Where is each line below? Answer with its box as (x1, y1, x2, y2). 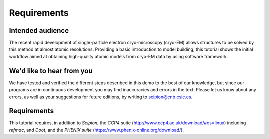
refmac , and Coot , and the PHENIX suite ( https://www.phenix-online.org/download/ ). (9, 127, 184, 133)
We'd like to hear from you (9, 66, 93, 75)
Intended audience (9, 26, 69, 35)
